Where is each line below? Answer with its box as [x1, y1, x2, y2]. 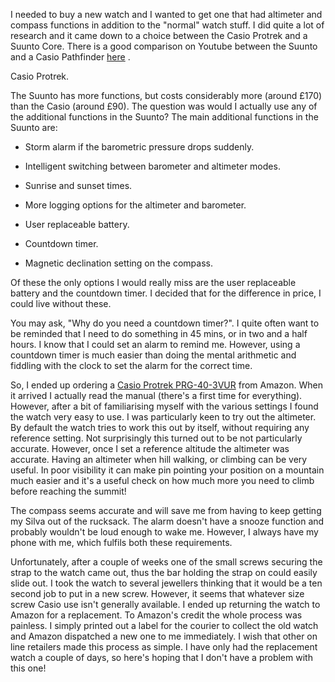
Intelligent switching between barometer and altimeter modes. [24, 160, 281, 172]
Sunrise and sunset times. [24, 180, 133, 191]
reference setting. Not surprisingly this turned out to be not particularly [10, 432, 303, 444]
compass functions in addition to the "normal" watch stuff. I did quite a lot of [10, 19, 325, 31]
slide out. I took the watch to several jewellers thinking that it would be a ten [10, 577, 323, 589]
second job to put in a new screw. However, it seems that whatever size [10, 588, 305, 599]
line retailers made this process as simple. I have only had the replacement [10, 641, 318, 653]
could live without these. [10, 298, 112, 309]
